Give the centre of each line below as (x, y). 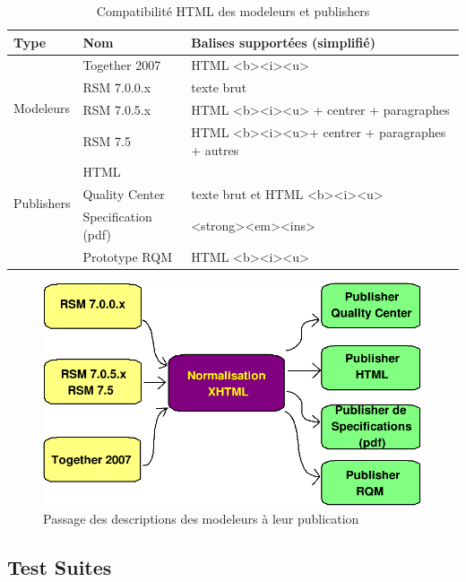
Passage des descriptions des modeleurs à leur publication (201, 519)
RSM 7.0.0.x (117, 87)
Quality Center (124, 194)
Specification (117, 217)
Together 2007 (122, 65)
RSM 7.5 (107, 140)
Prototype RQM (128, 256)
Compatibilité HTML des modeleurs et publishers (233, 11)
